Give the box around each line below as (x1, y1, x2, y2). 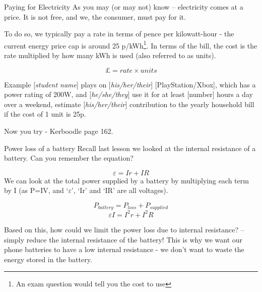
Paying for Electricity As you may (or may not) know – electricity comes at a (4, 2, 243, 12)
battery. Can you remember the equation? (4, 153, 134, 163)
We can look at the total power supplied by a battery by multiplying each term (4, 175, 249, 185)
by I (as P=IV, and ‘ (4, 185, 69, 196)
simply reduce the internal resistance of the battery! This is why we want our (4, 234, 243, 245)
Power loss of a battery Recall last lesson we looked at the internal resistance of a (4, 142, 256, 153)
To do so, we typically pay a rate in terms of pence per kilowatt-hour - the (4, 28, 234, 39)
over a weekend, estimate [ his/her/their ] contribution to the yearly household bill (4, 99, 254, 109)
